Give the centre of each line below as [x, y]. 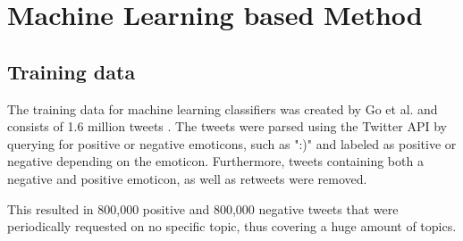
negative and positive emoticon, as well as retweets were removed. [187, 178]
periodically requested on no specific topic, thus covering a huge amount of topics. [232, 226]
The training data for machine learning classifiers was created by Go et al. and [223, 108]
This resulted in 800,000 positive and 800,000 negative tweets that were [203, 208]
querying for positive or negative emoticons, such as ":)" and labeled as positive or [232, 143]
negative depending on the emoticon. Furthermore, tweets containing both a [215, 161]
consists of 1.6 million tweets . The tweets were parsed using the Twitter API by [227, 126]
